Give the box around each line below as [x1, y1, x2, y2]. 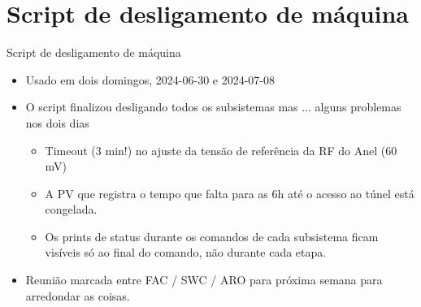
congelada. [45, 201, 98, 218]
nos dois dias [25, 114, 89, 131]
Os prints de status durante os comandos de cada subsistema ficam [45, 227, 379, 244]
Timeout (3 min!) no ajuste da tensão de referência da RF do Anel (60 [45, 141, 397, 158]
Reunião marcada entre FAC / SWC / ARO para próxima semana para [25, 271, 383, 288]
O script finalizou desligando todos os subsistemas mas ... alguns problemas [25, 98, 401, 115]
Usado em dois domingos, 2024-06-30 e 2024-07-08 [25, 71, 276, 88]
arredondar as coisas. [25, 287, 130, 304]
